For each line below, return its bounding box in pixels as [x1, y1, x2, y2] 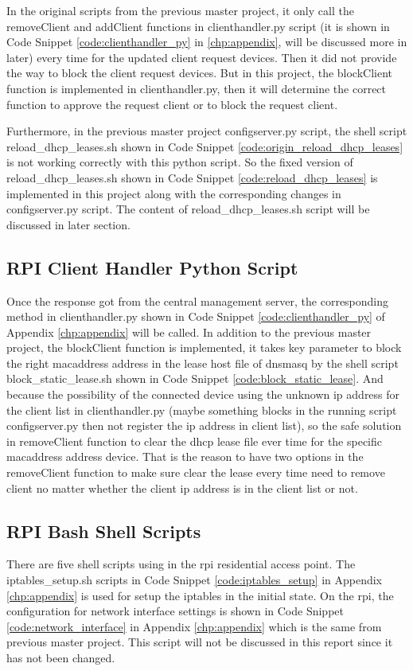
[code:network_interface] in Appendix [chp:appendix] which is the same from [6, 618, 382, 634]
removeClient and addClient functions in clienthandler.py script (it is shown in [6, 18, 390, 34]
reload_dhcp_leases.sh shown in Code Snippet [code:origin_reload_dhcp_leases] [6, 138, 403, 154]
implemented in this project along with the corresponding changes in [6, 185, 341, 201]
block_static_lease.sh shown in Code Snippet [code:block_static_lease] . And [6, 370, 384, 387]
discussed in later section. [6, 216, 131, 232]
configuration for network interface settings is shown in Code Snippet [6, 603, 344, 619]
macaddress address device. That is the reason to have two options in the [6, 448, 364, 465]
